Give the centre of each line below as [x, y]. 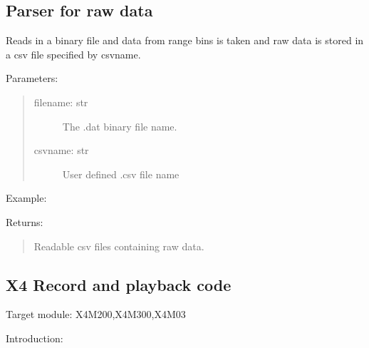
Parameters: [32, 78]
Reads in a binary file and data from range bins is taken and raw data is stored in [185, 40]
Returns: [25, 221]
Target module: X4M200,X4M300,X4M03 [96, 314]
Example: [26, 198]
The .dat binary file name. [120, 126]
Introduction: [35, 338]
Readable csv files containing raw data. [119, 246]
